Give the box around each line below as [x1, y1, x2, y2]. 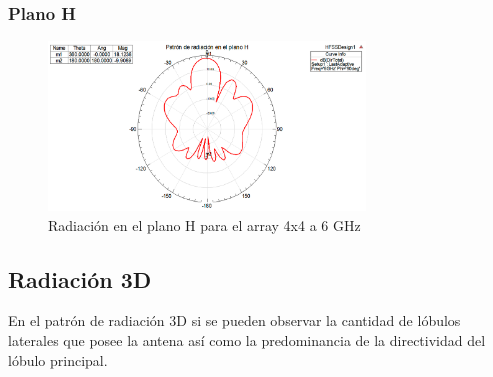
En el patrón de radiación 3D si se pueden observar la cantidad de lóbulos [8, 310, 461, 331]
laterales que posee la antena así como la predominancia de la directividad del [8, 329, 486, 350]
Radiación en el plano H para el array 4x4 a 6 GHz [48, 214, 361, 235]
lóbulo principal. [8, 349, 108, 370]
